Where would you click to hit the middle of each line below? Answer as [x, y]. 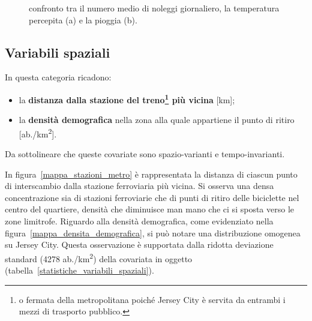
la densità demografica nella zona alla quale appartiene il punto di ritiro [157, 120]
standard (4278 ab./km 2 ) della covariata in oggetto [99, 257]
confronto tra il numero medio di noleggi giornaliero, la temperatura [154, 8]
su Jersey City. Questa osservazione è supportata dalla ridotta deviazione [139, 244]
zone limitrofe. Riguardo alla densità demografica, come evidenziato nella [139, 221]
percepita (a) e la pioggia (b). [83, 19]
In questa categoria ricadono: [58, 77]
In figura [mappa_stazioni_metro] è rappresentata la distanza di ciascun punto [151, 174]
